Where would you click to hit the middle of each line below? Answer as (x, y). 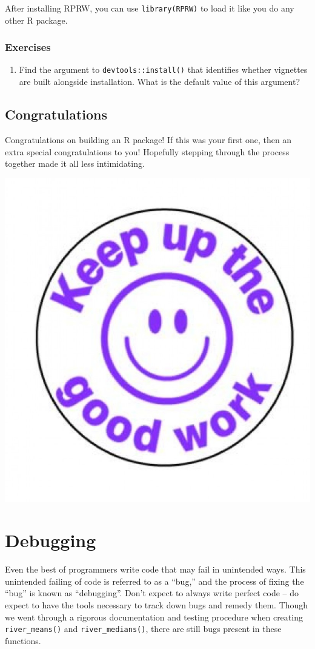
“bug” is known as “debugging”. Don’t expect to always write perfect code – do (152, 593)
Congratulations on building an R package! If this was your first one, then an (148, 139)
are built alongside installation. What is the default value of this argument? (159, 82)
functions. (23, 640)
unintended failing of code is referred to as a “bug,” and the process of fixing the (154, 581)
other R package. (36, 20)
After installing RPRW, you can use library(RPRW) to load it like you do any (150, 8)
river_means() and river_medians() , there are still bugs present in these (143, 629)
